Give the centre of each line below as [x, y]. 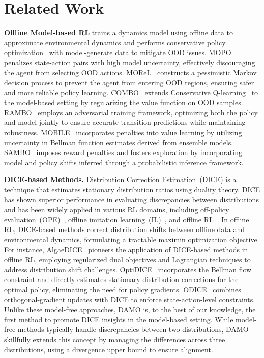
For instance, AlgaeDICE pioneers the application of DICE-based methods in [126, 249]
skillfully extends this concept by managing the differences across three [115, 339]
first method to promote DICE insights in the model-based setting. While [119, 319]
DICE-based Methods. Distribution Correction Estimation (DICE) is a [120, 179]
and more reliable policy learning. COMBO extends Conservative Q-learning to [131, 92]
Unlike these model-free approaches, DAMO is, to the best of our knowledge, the [130, 309]
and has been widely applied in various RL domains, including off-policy [117, 209]
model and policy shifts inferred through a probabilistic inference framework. [124, 162]
